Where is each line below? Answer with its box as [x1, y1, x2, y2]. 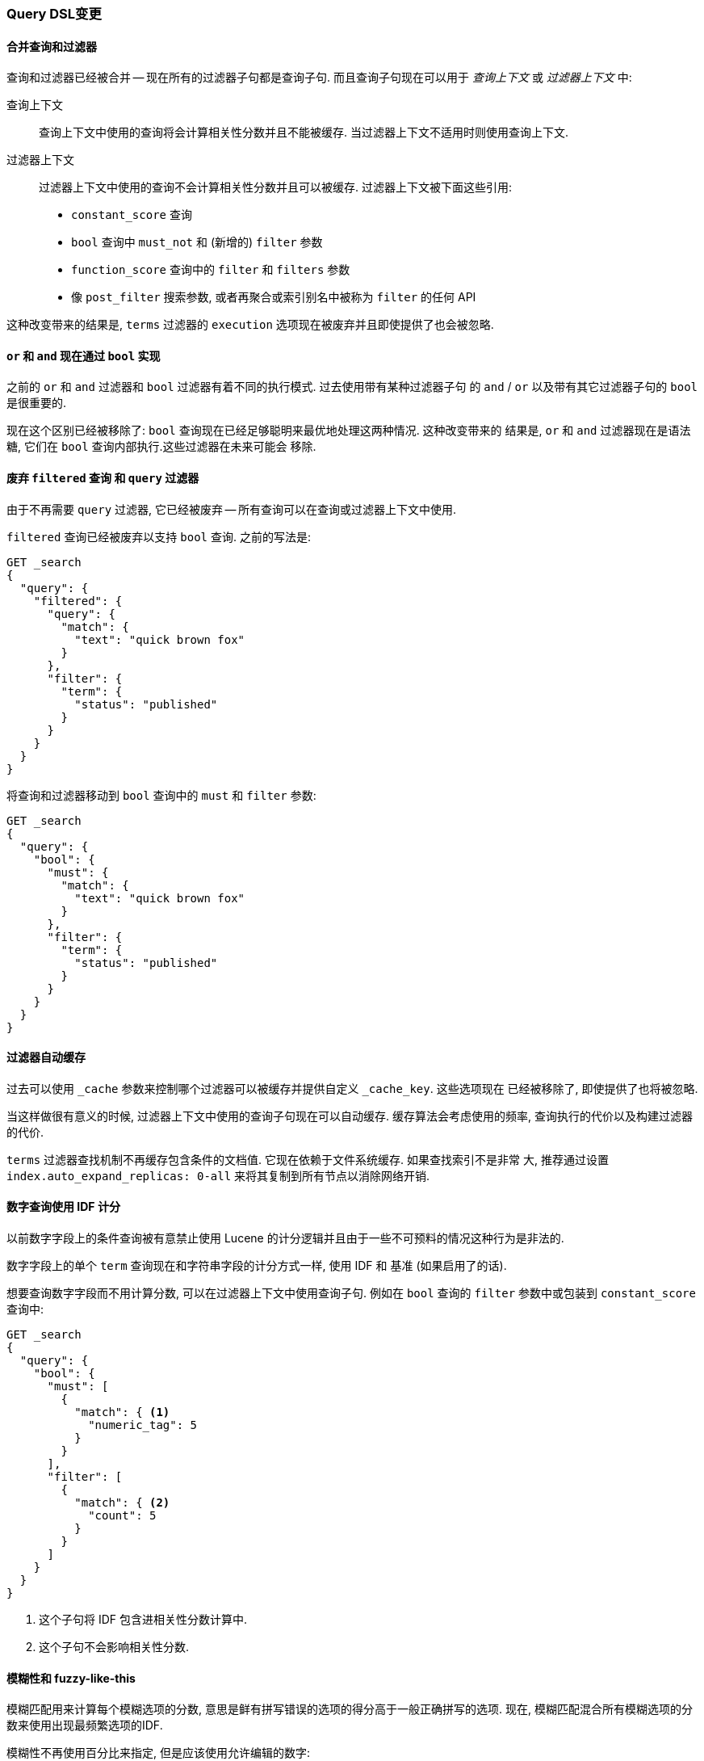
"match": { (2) [74, 1496, 170, 1510]
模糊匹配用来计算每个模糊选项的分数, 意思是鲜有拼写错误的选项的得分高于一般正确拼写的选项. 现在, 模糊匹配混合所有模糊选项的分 [6, 1702, 693, 1717]
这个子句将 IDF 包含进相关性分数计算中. [39, 1612, 248, 1627]
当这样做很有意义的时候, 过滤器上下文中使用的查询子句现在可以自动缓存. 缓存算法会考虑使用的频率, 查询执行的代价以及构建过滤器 [6, 1108, 693, 1123]
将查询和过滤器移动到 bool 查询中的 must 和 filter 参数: [6, 788, 316, 802]
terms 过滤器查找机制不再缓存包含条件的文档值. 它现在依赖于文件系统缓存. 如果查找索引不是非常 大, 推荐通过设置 [6, 1152, 609, 1166]
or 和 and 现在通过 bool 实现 [6, 348, 161, 363]
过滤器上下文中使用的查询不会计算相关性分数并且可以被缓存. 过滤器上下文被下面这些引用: [39, 180, 513, 195]
